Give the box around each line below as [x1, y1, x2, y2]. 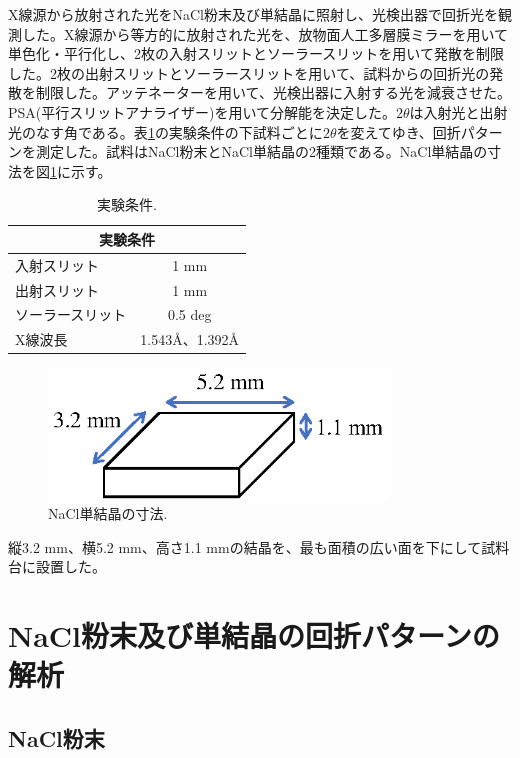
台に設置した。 [8, 556, 106, 577]
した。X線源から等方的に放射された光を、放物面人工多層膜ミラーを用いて [21, 23, 509, 44]
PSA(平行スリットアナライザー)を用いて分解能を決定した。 [8, 101, 397, 122]
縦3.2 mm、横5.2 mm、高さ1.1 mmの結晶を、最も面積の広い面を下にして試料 [8, 536, 510, 557]
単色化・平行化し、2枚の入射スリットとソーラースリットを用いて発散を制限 [8, 43, 504, 64]
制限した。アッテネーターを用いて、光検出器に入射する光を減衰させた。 [35, 82, 511, 103]
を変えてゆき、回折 [336, 121, 461, 142]
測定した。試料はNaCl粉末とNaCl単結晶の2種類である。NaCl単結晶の [35, 141, 488, 162]
